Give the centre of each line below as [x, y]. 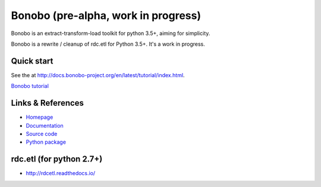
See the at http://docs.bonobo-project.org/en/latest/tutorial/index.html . [98, 75]
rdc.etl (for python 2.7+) [57, 159]
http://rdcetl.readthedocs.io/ [61, 173]
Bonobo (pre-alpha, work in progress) [106, 15]
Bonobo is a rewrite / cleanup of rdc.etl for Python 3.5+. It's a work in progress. [108, 44]
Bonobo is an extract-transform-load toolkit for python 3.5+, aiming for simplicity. [111, 33]
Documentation [45, 125]
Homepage [40, 117]
